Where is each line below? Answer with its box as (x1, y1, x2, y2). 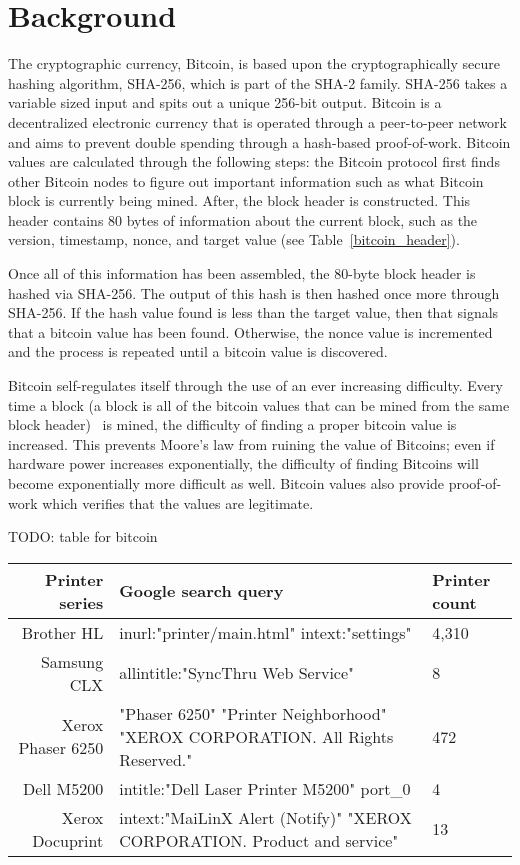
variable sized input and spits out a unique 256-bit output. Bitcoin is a (8, 92, 442, 113)
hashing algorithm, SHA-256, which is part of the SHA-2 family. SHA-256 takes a (8, 72, 508, 93)
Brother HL (21, 620, 104, 644)
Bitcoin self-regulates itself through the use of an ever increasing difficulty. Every (8, 375, 503, 396)
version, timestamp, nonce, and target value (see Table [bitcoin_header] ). (8, 229, 460, 250)
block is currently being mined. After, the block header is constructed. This (8, 190, 471, 211)
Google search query (119, 579, 284, 603)
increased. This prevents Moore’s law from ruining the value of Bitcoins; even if (8, 433, 495, 454)
